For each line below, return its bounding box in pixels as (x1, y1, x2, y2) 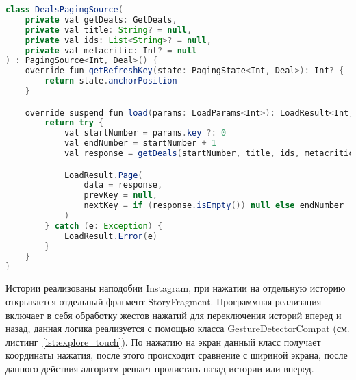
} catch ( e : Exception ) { (44, 220, 163, 231)
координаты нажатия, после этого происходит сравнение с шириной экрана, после (5, 348, 348, 362)
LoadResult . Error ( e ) (64, 231, 157, 241)
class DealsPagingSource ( (5, 5, 123, 14)
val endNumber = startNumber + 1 (64, 138, 216, 149)
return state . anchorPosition (44, 76, 177, 86)
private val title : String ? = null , (25, 25, 192, 35)
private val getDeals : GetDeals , (25, 14, 177, 25)
